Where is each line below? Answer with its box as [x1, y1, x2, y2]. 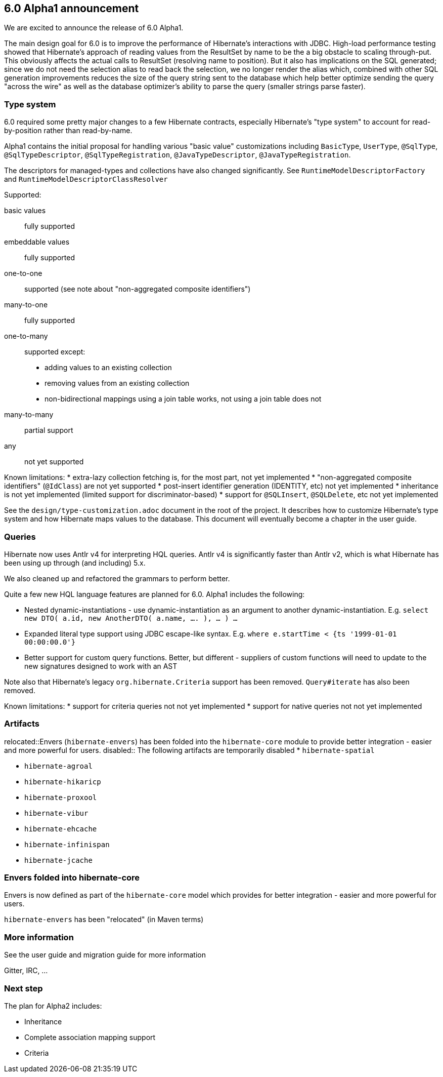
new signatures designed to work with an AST [24, 661, 178, 670]
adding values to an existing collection [45, 363, 172, 372]
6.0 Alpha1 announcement [4, 2, 139, 15]
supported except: [24, 347, 85, 356]
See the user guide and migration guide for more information [4, 950, 206, 960]
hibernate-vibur [24, 809, 88, 817]
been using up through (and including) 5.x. [4, 558, 146, 567]
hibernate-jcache [24, 856, 93, 864]
